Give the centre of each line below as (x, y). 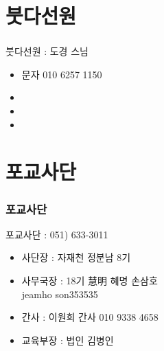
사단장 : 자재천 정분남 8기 (76, 257)
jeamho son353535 (60, 294)
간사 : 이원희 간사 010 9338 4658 (90, 317)
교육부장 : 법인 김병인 (68, 340)
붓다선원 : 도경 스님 (47, 51)
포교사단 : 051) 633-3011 (57, 234)
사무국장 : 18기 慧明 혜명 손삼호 (90, 281)
